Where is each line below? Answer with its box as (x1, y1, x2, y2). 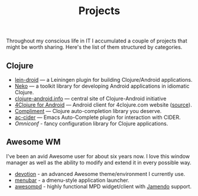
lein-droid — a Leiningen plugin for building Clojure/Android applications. (14, 77, 193, 83)
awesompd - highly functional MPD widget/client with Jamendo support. (14, 182, 192, 190)
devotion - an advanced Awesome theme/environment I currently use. (14, 170, 186, 177)
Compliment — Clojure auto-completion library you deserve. (14, 108, 162, 114)
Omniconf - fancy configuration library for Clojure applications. (14, 120, 168, 127)
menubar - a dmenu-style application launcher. (14, 177, 129, 184)
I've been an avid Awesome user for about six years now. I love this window (6, 152, 190, 160)
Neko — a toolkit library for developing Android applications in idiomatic (14, 82, 190, 89)
